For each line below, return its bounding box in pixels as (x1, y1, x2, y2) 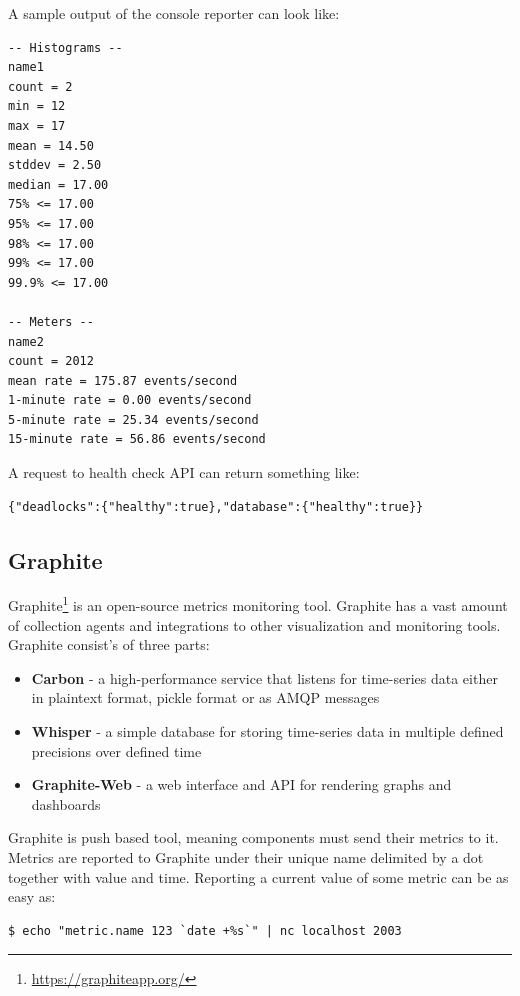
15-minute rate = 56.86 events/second (8, 432, 266, 447)
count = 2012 (8, 354, 94, 369)
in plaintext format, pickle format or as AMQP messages (31, 687, 380, 708)
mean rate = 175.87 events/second (8, 373, 238, 388)
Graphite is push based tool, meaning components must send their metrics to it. (8, 827, 499, 848)
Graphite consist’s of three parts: (8, 634, 210, 655)
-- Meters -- (8, 314, 94, 329)
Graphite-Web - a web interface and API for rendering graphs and (31, 774, 452, 795)
